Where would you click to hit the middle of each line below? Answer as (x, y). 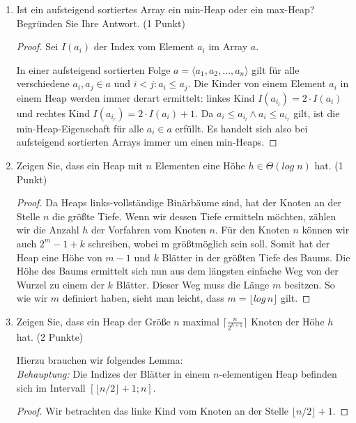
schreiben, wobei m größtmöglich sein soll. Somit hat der (209, 243)
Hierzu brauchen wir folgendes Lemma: (100, 360)
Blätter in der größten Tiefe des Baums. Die (256, 257)
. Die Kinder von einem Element (257, 83)
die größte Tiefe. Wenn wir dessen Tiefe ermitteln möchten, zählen (194, 216)
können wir (326, 230)
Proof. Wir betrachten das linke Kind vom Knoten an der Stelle (153, 411)
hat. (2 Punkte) (50, 336)
